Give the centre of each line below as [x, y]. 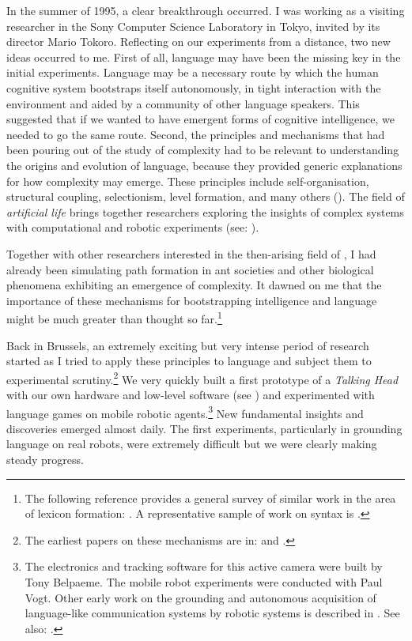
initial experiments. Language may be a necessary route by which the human [193, 72]
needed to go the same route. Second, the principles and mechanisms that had [196, 134]
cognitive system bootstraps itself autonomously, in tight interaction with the [194, 87]
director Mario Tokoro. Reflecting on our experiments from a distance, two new [198, 41]
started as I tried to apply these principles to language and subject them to [189, 361]
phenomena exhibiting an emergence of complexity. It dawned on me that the [194, 285]
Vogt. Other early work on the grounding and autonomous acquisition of [200, 597]
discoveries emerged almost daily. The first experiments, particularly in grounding [204, 428]
